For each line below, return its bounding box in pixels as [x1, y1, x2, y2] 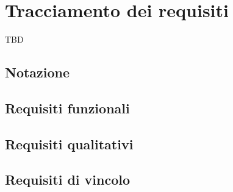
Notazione [5, 63, 70, 82]
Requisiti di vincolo [5, 170, 131, 189]
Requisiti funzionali [5, 98, 130, 117]
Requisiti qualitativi [5, 134, 134, 153]
